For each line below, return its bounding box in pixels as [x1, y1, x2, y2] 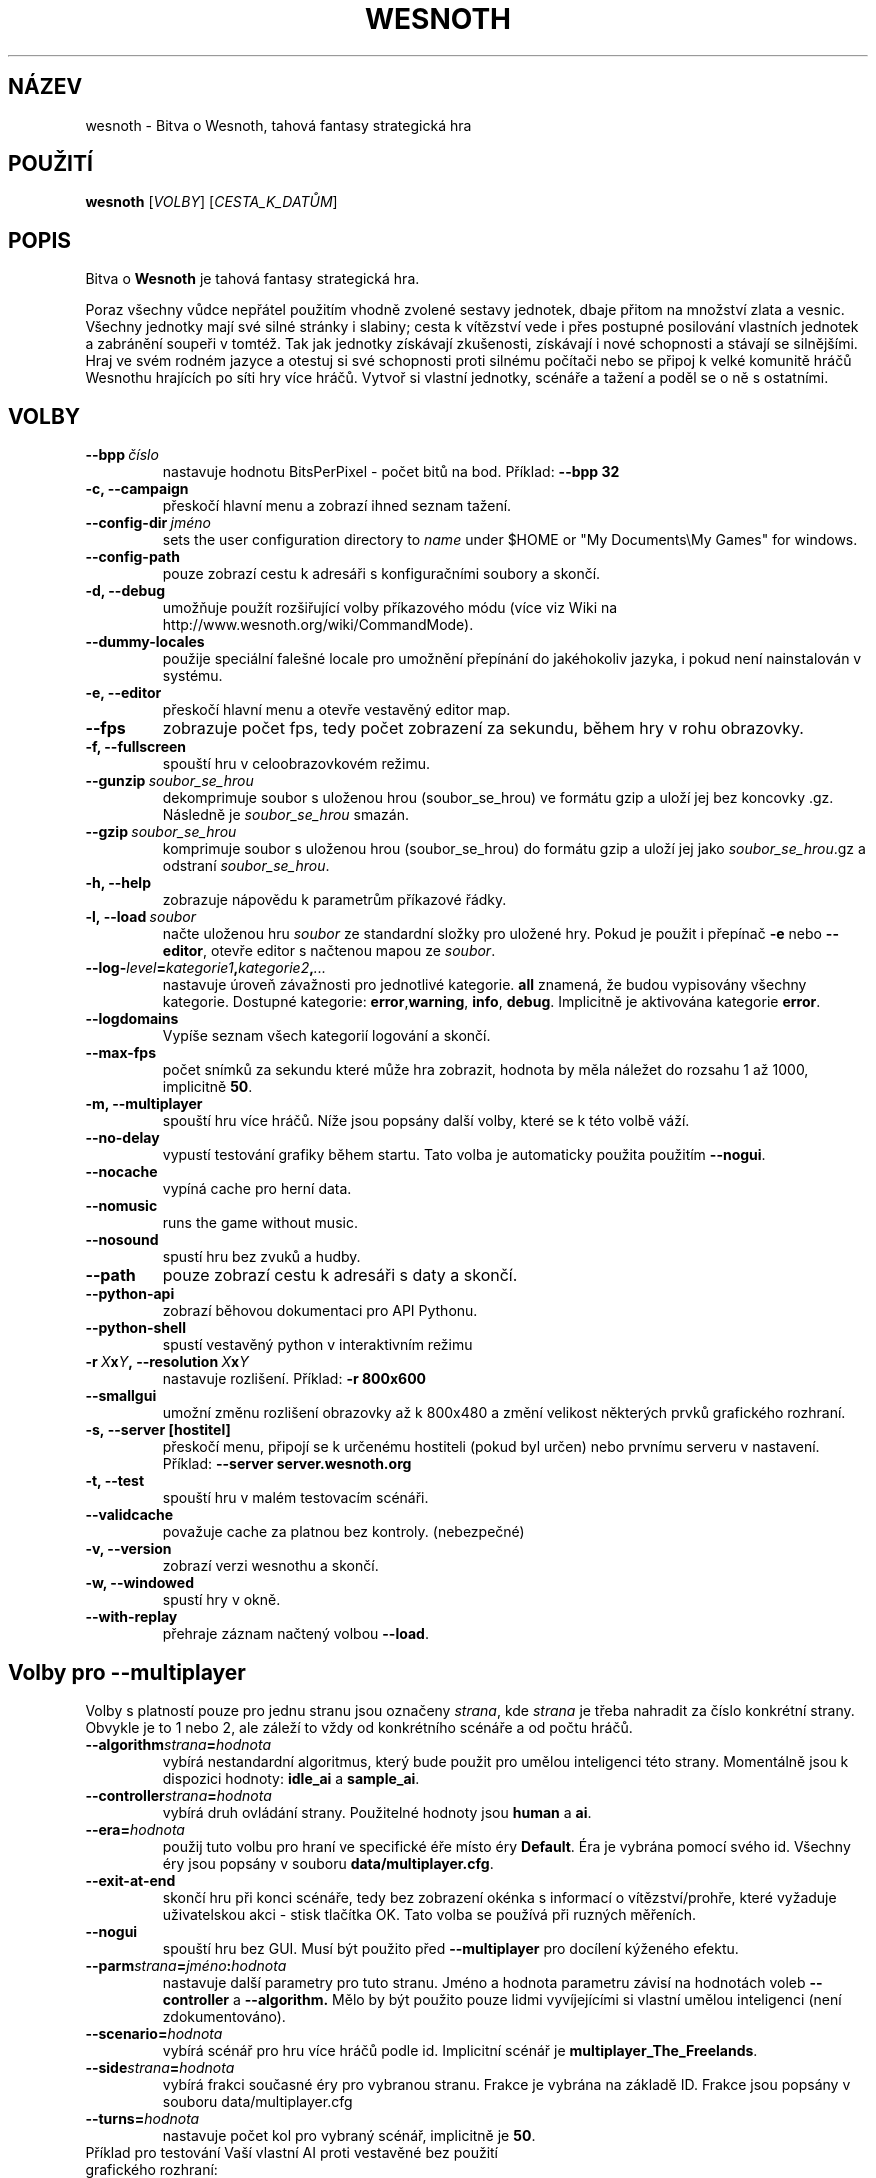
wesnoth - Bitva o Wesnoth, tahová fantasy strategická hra [85, 116, 472, 134]
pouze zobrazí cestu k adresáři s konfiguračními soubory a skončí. [162, 565, 601, 583]
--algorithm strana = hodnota [85, 1735, 272, 1753]
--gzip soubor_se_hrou [85, 823, 237, 841]
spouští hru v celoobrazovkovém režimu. [162, 755, 431, 773]
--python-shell [85, 1319, 186, 1337]
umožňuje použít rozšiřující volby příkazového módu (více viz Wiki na [162, 599, 618, 617]
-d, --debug [85, 582, 165, 600]
